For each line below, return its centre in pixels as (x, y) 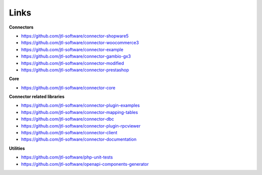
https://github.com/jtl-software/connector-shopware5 (75, 36)
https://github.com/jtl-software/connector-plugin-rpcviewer (81, 126)
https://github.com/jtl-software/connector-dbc (67, 119)
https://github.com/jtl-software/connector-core (68, 88)
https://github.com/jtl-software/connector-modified (73, 63)
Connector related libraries (37, 96)
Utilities (17, 148)
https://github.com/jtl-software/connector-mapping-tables (80, 112)
